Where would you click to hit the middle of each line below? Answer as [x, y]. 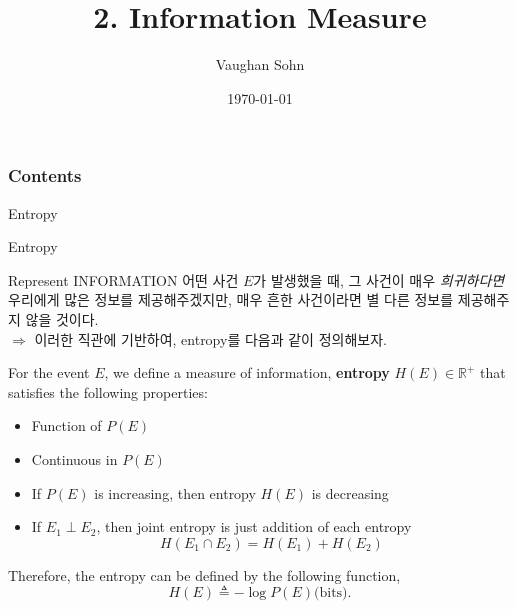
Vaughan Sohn [260, 64]
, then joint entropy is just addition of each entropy [254, 526]
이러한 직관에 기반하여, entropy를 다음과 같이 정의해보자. [210, 338]
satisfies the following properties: [108, 391]
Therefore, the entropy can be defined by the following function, [204, 574]
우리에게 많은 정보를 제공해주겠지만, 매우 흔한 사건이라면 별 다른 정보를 [231, 299]
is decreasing [350, 492]
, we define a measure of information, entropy [247, 372]
